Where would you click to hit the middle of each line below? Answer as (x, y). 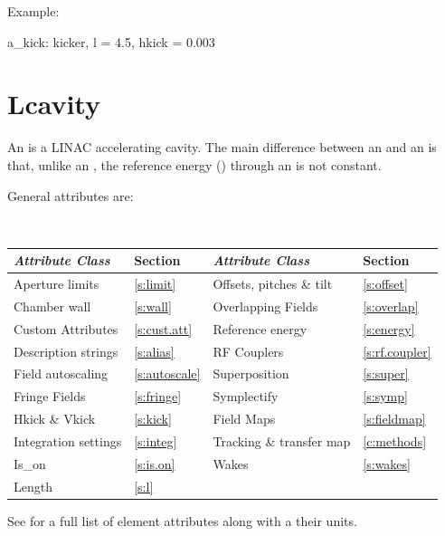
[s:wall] (153, 306)
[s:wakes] (387, 463)
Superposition (251, 373)
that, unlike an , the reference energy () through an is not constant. (194, 164)
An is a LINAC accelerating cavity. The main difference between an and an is (222, 147)
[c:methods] (395, 441)
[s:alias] (154, 351)
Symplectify (246, 396)
